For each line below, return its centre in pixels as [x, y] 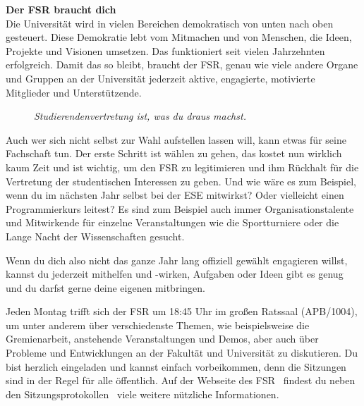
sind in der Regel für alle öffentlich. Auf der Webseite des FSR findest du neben [181, 380]
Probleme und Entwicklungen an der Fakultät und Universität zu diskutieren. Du [182, 353]
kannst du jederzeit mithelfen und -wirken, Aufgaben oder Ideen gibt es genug [175, 274]
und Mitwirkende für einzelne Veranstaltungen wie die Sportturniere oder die [172, 222]
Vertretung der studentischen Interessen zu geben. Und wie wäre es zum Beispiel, [181, 181]
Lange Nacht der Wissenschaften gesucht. [95, 236]
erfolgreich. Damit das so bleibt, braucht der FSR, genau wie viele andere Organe [182, 64]
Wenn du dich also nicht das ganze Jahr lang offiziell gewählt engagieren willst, [177, 260]
